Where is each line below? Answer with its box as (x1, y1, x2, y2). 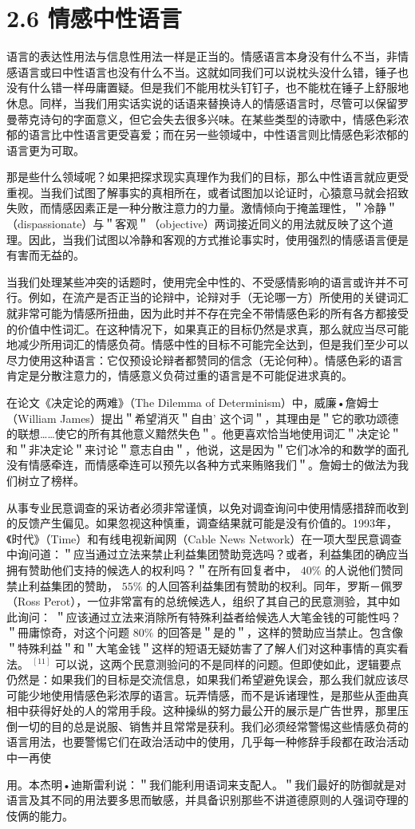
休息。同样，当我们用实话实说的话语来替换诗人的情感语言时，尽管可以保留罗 (6, 94, 409, 111)
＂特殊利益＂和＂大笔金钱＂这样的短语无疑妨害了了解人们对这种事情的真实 (6, 639, 397, 656)
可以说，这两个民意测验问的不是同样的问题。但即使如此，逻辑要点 (54, 655, 401, 672)
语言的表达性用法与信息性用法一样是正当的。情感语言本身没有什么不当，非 (6, 48, 397, 65)
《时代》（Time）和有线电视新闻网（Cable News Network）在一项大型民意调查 (6, 530, 402, 547)
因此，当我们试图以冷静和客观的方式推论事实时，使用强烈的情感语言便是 (28, 231, 409, 247)
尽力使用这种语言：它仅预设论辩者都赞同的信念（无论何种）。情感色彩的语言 (6, 351, 403, 368)
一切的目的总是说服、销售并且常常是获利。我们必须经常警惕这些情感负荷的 (17, 717, 409, 734)
